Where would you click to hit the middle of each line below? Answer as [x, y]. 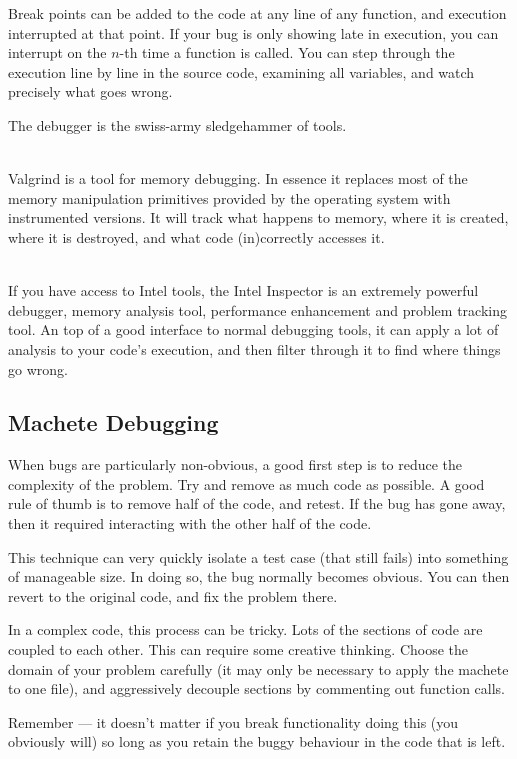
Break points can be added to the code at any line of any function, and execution [257, 13]
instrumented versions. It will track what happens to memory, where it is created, [258, 217]
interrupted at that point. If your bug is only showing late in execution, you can [253, 32]
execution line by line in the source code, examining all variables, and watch [241, 71]
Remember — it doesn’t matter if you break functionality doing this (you [233, 721]
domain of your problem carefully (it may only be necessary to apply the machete [258, 668]
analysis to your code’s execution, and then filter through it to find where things [254, 348]
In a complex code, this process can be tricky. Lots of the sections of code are [245, 629]
